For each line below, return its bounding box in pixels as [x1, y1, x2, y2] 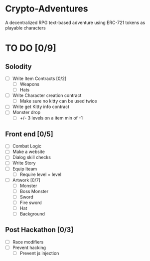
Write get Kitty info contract [12, 103, 70, 110]
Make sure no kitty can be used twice [19, 98, 97, 104]
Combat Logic [12, 143, 42, 149]
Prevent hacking [12, 244, 46, 250]
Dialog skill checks [12, 154, 51, 160]
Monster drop [12, 109, 41, 115]
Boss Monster [19, 188, 49, 194]
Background [19, 211, 45, 216]
